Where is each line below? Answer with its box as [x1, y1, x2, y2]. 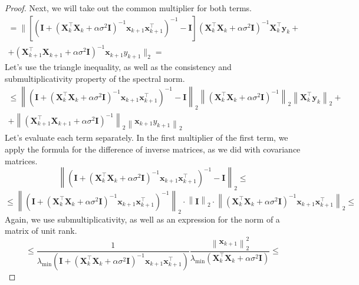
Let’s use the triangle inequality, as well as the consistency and [5, 60, 232, 72]
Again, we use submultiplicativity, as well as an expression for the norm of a [5, 213, 280, 225]
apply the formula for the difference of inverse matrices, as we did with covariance [5, 142, 301, 155]
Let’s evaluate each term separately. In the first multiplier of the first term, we [5, 131, 288, 144]
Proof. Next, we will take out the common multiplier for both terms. [5, 2, 252, 14]
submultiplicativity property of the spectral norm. [5, 72, 185, 84]
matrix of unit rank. [5, 224, 77, 237]
